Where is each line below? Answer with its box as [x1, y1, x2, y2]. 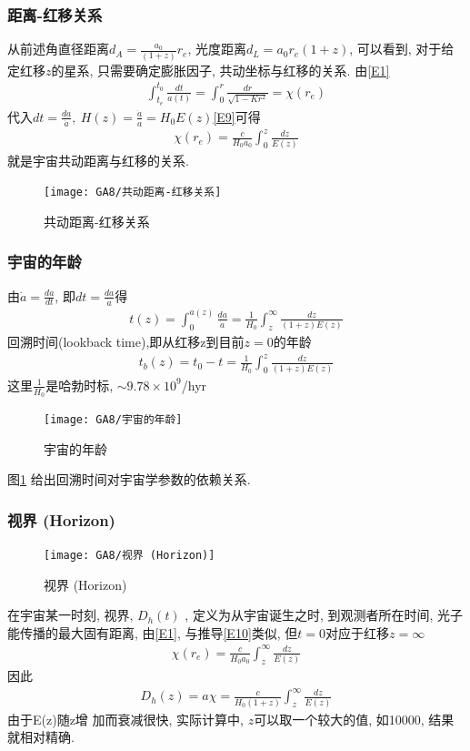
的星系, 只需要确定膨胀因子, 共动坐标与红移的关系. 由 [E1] [51, 60, 390, 79]
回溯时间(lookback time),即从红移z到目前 [7, 332, 245, 351]
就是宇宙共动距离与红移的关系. [7, 150, 189, 169]
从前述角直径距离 [7, 39, 109, 58]
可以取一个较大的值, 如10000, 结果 [254, 709, 455, 728]
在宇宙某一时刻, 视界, [7, 605, 134, 624]
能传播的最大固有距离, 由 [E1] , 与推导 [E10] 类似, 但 [7, 623, 298, 642]
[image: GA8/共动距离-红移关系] [44, 186, 222, 199]
